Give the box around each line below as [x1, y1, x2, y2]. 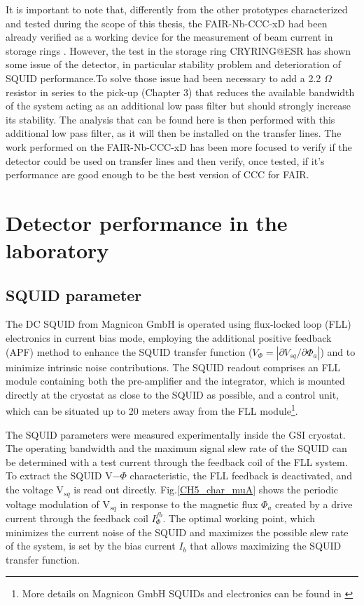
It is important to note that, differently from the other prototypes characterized [6, 2, 348, 16]
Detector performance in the [6, 208, 288, 237]
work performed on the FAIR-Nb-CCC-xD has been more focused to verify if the [6, 139, 352, 154]
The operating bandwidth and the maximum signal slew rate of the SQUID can [6, 441, 347, 456]
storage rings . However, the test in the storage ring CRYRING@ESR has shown [6, 43, 351, 58]
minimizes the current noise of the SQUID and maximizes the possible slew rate [6, 524, 349, 539]
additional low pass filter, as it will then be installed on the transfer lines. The [6, 126, 342, 140]
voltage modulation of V [6, 496, 110, 511]
